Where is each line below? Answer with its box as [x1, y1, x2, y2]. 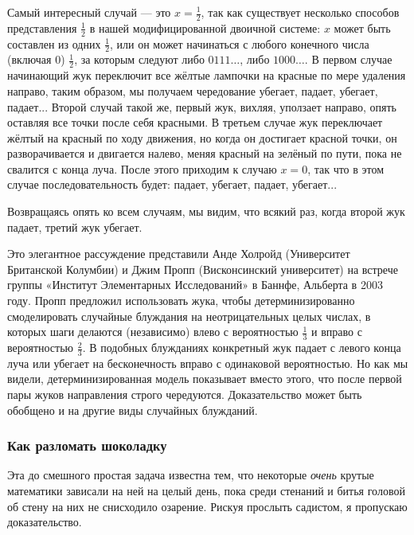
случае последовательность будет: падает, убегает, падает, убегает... [7, 176, 338, 193]
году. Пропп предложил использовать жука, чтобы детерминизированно [7, 292, 355, 309]
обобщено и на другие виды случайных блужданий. [7, 401, 258, 418]
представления [7, 19, 77, 36]
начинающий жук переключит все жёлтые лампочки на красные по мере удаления [7, 67, 406, 84]
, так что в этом [307, 160, 385, 177]
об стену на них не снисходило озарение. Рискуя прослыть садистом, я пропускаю [7, 498, 408, 514]
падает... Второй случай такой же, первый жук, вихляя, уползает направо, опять [7, 98, 396, 115]
